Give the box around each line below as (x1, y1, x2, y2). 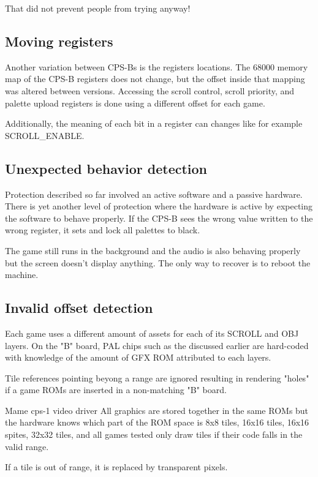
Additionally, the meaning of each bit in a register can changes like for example (5, 117, 303, 130)
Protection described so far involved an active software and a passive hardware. (5, 187, 303, 200)
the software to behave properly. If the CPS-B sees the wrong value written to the (5, 211, 313, 224)
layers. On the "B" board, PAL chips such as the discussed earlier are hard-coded (5, 339, 309, 351)
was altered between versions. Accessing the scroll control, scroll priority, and (5, 84, 295, 97)
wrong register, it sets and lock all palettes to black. (5, 223, 200, 236)
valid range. (5, 440, 49, 453)
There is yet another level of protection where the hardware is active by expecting (5, 200, 313, 212)
